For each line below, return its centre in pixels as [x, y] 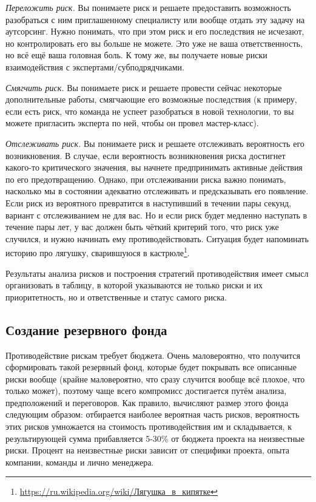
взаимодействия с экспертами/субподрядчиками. [95, 66]
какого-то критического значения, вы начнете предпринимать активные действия [154, 167]
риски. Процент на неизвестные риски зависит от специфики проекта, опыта [147, 450]
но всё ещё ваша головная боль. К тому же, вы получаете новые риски [136, 55]
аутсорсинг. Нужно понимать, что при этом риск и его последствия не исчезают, [155, 31]
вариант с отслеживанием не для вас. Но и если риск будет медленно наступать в [156, 215]
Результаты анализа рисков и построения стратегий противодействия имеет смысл [157, 273]
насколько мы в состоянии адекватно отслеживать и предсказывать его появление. [157, 191]
